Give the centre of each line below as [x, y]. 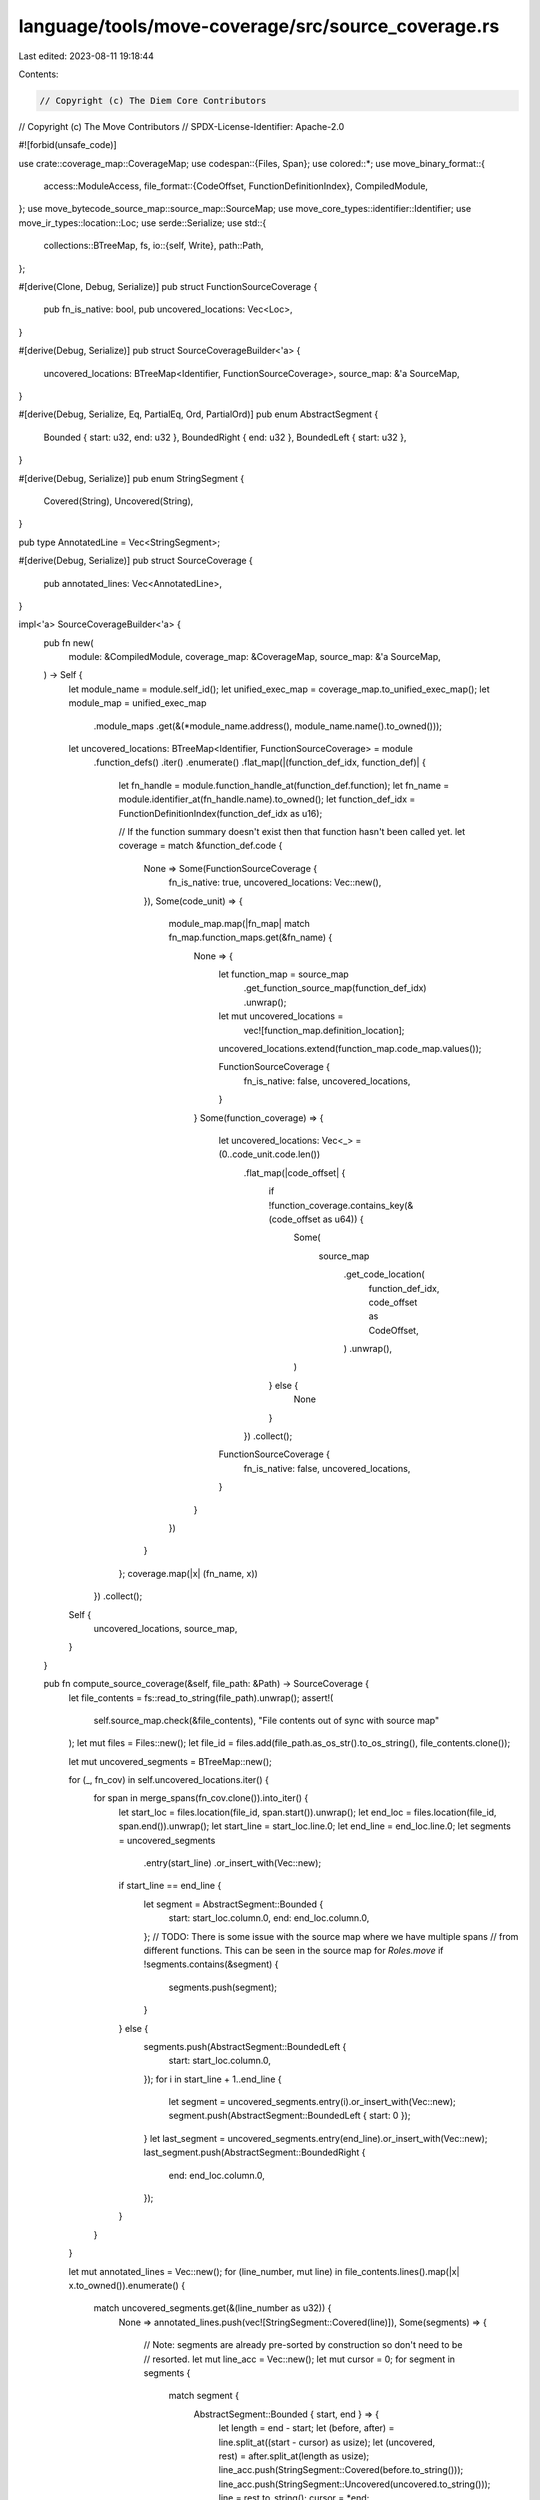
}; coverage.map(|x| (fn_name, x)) [188, 1573]
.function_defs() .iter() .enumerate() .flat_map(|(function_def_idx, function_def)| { [260, 762]
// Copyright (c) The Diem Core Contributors [153, 100]
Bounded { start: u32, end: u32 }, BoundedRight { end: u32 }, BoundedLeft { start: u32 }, [225, 437]
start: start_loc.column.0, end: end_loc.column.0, [269, 1918]
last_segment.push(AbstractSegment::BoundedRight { [254, 2152]
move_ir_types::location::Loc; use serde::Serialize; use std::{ [142, 222]
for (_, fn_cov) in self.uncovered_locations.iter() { [168, 1780]
